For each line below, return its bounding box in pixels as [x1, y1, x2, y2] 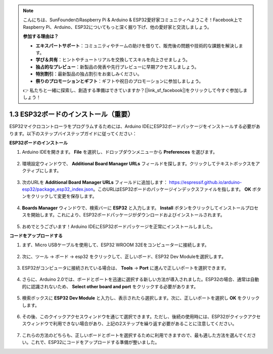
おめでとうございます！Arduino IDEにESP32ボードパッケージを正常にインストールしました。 [22, 223, 215, 230]
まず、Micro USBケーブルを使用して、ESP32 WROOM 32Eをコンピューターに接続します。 [22, 242, 209, 248]
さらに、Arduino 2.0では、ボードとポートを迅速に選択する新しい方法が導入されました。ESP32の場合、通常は [22, 276, 250, 283]
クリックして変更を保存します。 [30, 193, 97, 199]
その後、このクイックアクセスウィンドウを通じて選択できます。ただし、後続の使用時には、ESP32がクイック [22, 314, 248, 320]
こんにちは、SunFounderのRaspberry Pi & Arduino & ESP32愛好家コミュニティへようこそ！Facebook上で [23, 17, 243, 23]
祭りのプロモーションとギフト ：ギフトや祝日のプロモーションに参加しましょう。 [35, 78, 204, 84]
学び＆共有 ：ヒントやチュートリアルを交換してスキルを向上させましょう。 [35, 57, 191, 63]
